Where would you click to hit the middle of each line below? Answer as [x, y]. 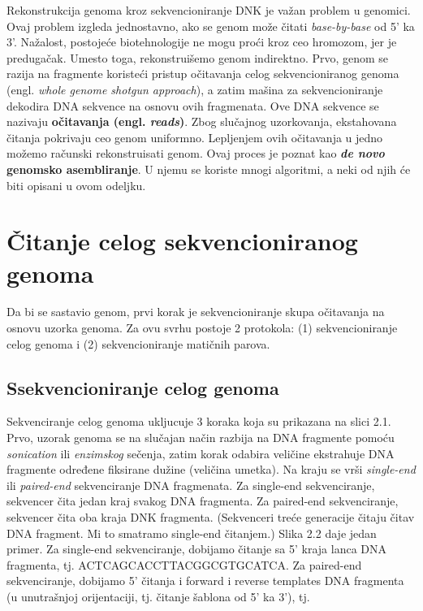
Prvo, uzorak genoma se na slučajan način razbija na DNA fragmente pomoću [201, 438]
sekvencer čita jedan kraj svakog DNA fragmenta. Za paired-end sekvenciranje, [203, 501]
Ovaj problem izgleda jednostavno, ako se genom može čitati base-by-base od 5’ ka [211, 26]
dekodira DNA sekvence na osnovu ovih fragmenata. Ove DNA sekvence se [193, 105]
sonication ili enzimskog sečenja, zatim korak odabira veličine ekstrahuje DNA [201, 453]
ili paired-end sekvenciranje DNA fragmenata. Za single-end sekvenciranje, [191, 485]
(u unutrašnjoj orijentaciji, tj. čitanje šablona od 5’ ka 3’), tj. [158, 596]
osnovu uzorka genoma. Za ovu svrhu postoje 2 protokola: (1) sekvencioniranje [202, 328]
